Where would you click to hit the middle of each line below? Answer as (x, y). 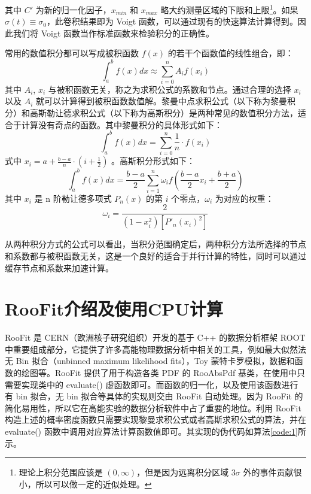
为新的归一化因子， (73, 9)
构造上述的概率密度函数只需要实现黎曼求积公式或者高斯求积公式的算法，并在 (155, 419)
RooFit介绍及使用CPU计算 (114, 309)
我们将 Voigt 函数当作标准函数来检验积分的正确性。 (113, 33)
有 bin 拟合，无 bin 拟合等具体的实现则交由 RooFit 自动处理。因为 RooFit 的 (154, 396)
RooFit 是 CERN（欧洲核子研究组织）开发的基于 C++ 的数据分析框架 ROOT (155, 337)
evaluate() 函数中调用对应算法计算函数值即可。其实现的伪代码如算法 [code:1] (152, 431)
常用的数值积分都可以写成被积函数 (72, 53)
